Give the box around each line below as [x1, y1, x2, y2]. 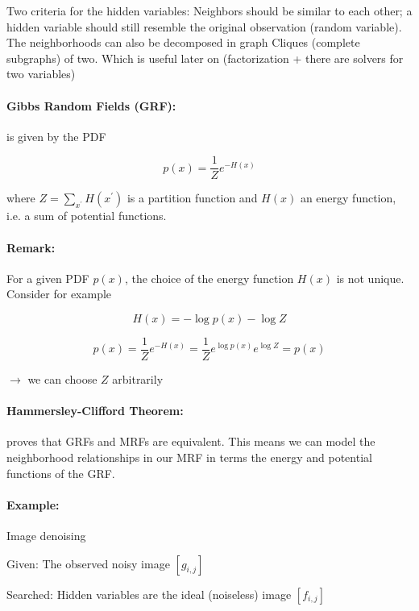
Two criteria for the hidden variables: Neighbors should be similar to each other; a [6, 2, 413, 19]
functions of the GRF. [6, 464, 115, 481]
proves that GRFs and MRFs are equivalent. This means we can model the [6, 433, 375, 450]
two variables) [6, 65, 76, 82]
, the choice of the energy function [124, 269, 294, 286]
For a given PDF [6, 269, 89, 286]
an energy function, [300, 189, 396, 206]
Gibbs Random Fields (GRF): [6, 97, 176, 114]
